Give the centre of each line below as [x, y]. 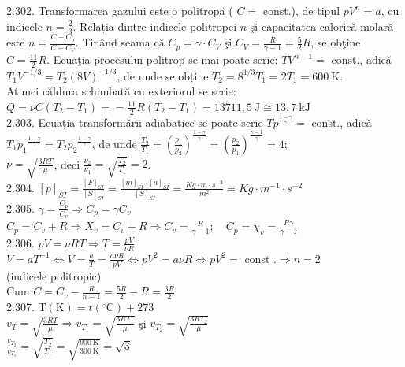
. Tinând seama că [120, 42]
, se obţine [336, 42]
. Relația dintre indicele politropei [155, 26]
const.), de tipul [301, 10]
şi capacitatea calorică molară [322, 26]
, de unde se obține [163, 75]
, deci [67, 163]
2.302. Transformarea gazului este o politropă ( [120, 10]
